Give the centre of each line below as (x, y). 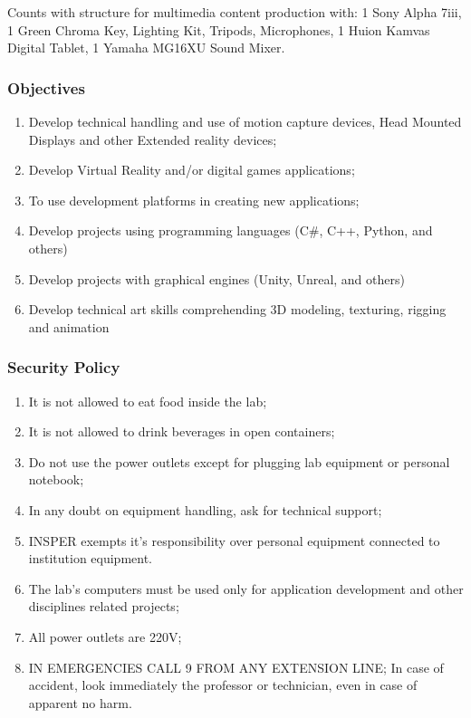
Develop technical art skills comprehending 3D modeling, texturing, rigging (237, 309)
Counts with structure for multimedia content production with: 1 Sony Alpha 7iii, (235, 12)
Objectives (46, 87)
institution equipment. (91, 558)
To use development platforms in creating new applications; (194, 200)
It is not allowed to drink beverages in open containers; (182, 431)
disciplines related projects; (104, 606)
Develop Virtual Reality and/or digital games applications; (192, 170)
